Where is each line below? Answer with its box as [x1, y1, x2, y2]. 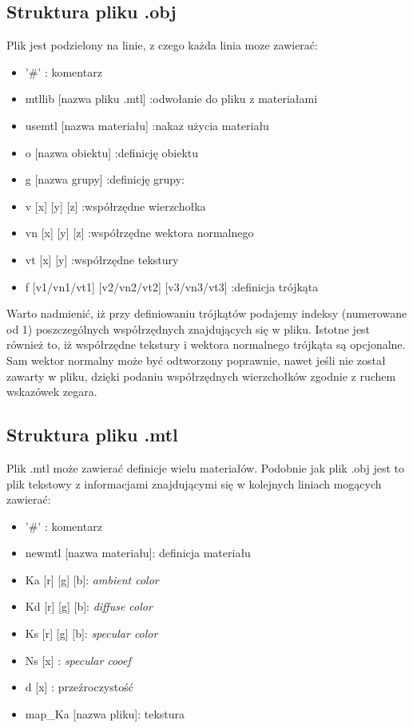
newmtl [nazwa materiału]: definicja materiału [25, 544, 251, 561]
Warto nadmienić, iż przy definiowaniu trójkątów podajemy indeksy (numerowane [6, 305, 407, 322]
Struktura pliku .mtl [6, 422, 178, 447]
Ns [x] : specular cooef [25, 651, 131, 668]
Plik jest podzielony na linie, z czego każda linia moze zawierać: [6, 37, 318, 53]
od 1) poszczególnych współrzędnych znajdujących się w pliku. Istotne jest [6, 320, 371, 337]
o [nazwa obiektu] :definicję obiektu [25, 144, 199, 160]
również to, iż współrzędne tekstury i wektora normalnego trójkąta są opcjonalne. [6, 336, 406, 353]
